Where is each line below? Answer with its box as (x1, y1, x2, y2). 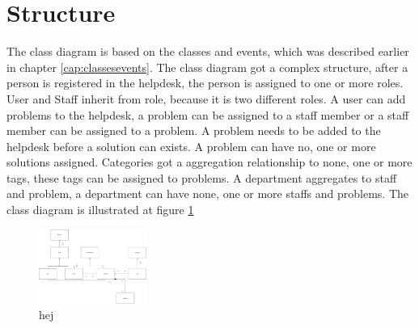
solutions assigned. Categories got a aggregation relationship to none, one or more (6, 153, 413, 170)
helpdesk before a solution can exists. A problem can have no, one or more (6, 137, 376, 154)
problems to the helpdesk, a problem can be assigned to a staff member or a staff (6, 106, 409, 123)
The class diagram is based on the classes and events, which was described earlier (6, 43, 409, 60)
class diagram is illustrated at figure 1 (6, 201, 194, 218)
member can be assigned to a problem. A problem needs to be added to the (6, 122, 381, 139)
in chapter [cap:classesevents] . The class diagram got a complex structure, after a (6, 58, 408, 75)
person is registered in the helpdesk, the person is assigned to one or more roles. (6, 74, 404, 91)
